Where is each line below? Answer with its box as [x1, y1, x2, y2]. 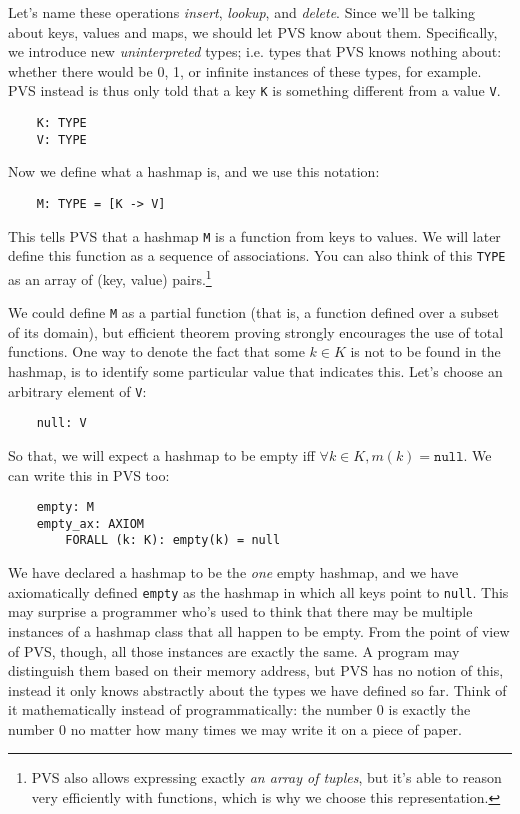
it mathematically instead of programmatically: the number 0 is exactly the [8, 699, 471, 720]
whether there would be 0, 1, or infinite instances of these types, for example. [8, 60, 482, 81]
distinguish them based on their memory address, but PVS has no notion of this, [8, 660, 504, 681]
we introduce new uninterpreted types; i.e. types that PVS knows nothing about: [8, 41, 502, 62]
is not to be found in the [350, 341, 501, 362]
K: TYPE [36, 116, 87, 131]
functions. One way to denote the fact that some [8, 341, 305, 362]
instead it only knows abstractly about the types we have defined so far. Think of [8, 679, 507, 700]
